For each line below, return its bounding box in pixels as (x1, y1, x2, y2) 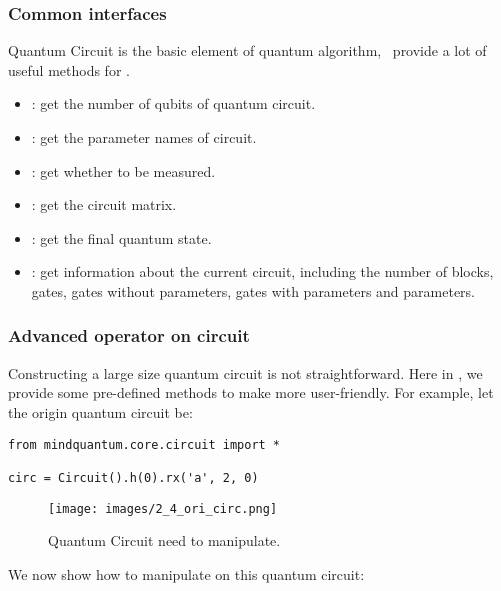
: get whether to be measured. (31, 160, 216, 181)
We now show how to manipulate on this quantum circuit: (8, 563, 365, 584)
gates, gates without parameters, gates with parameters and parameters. (31, 280, 476, 301)
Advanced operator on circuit (8, 323, 250, 348)
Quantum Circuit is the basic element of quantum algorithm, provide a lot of (8, 40, 487, 61)
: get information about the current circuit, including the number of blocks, (31, 261, 494, 282)
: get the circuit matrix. (31, 194, 177, 215)
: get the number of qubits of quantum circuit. (31, 93, 316, 114)
